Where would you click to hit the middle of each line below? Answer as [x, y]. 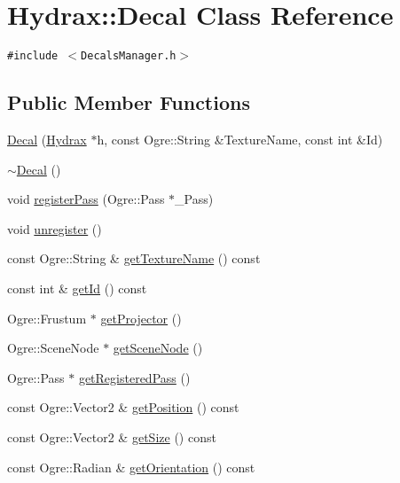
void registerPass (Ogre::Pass [86, 199]
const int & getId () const [77, 288]
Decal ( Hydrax [47, 139]
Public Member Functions [129, 102]
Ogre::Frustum [47, 318]
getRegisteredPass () [134, 377]
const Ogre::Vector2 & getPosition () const [123, 407]
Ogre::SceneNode [53, 348]
